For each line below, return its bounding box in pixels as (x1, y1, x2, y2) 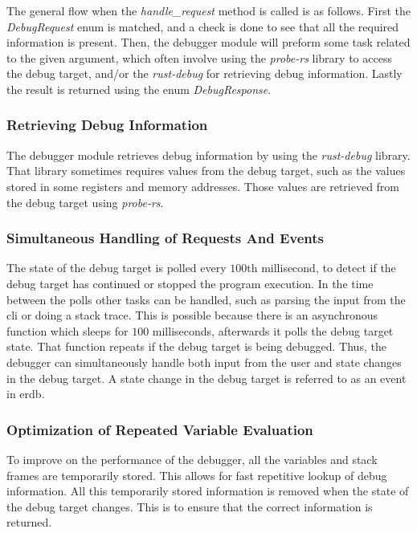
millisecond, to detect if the (261, 259, 396, 276)
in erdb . (6, 385, 45, 402)
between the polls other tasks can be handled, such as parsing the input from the (6, 291, 406, 307)
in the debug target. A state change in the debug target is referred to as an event (6, 369, 407, 386)
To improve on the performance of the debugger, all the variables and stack (6, 450, 378, 467)
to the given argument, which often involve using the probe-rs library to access (6, 49, 392, 66)
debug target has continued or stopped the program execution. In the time (6, 275, 374, 291)
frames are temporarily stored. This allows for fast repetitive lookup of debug (6, 466, 387, 483)
